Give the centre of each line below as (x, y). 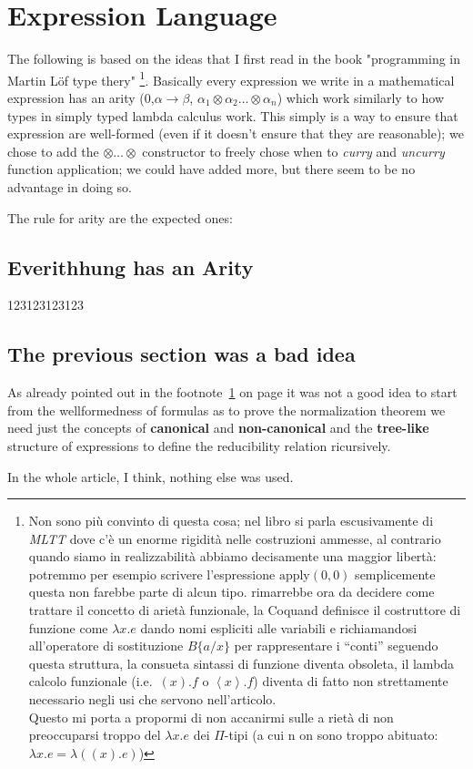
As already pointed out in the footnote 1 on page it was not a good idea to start (232, 392)
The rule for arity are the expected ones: (120, 217)
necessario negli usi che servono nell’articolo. (152, 699)
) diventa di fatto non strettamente (351, 681)
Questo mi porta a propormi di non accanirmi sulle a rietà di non (211, 717)
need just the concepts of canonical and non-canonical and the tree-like (218, 428)
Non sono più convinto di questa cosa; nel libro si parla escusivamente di (231, 521)
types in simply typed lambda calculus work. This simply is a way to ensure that (233, 115)
